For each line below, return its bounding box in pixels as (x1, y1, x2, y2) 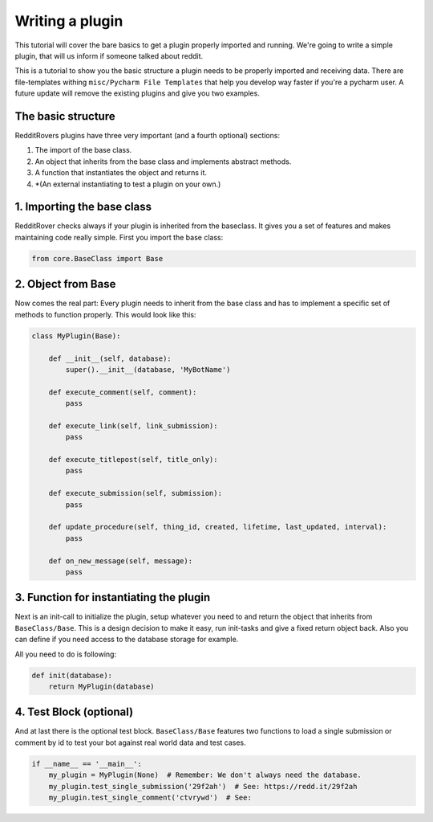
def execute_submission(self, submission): (48, 489, 222, 498)
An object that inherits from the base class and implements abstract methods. (34, 157, 292, 166)
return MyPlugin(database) (48, 681, 156, 691)
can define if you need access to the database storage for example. (14, 635, 239, 644)
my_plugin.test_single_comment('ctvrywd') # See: (48, 793, 252, 803)
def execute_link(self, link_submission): (48, 421, 218, 430)
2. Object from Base (14, 277, 116, 291)
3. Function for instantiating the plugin (14, 591, 211, 604)
